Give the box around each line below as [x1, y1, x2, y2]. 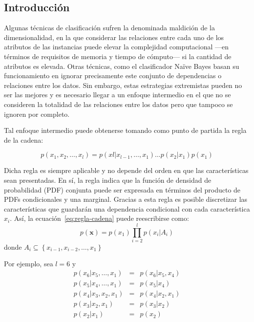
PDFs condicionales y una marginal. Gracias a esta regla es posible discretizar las [4, 194, 248, 204]
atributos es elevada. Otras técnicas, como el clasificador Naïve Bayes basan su [4, 61, 239, 71]
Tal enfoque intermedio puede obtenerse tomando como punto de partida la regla [4, 125, 247, 135]
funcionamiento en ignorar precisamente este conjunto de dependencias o [4, 70, 222, 81]
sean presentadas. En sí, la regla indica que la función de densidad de [4, 174, 212, 185]
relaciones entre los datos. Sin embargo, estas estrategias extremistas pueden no [4, 80, 242, 90]
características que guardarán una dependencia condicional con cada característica [4, 203, 250, 214]
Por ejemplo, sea [4, 258, 53, 268]
